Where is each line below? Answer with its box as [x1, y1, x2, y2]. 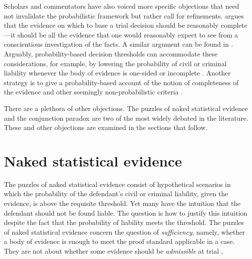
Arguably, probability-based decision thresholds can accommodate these [4, 48, 218, 58]
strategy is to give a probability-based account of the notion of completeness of [4, 77, 239, 87]
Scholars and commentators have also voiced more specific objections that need [4, 1, 239, 11]
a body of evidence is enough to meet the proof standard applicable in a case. [4, 236, 235, 246]
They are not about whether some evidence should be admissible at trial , [4, 246, 223, 256]
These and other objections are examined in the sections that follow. [4, 122, 208, 132]
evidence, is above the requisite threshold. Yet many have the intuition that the [4, 198, 241, 208]
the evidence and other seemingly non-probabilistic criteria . [4, 87, 183, 97]
